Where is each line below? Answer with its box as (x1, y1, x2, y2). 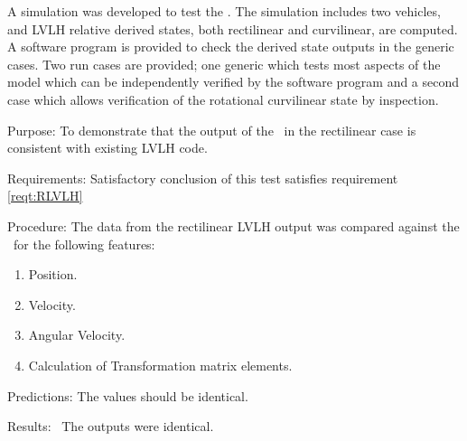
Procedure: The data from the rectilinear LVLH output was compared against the (7, 216, 460, 235)
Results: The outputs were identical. (7, 417, 214, 436)
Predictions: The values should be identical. (7, 386, 248, 405)
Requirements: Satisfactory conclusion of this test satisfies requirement (7, 168, 398, 187)
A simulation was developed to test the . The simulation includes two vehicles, (7, 2, 441, 20)
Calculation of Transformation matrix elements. (28, 355, 293, 374)
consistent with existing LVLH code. (7, 138, 208, 157)
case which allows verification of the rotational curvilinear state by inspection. (7, 89, 439, 108)
